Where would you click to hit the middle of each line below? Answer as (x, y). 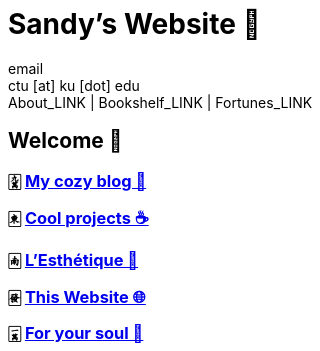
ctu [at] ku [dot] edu (74, 85)
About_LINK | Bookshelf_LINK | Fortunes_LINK (160, 102)
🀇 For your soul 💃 (76, 333)
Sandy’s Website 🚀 (134, 24)
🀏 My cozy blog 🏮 (77, 180)
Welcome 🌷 (65, 141)
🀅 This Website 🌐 (77, 296)
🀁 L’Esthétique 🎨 (73, 260)
